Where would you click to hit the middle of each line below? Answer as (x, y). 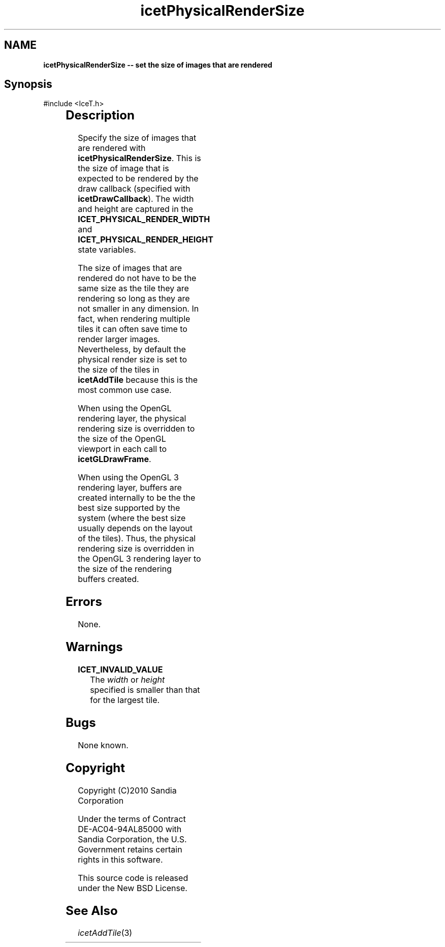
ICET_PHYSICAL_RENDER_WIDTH (144, 219)
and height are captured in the (136, 209)
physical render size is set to (133, 360)
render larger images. (119, 339)
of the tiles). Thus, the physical (137, 539)
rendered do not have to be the (137, 278)
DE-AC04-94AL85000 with (130, 829)
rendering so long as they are (134, 299)
